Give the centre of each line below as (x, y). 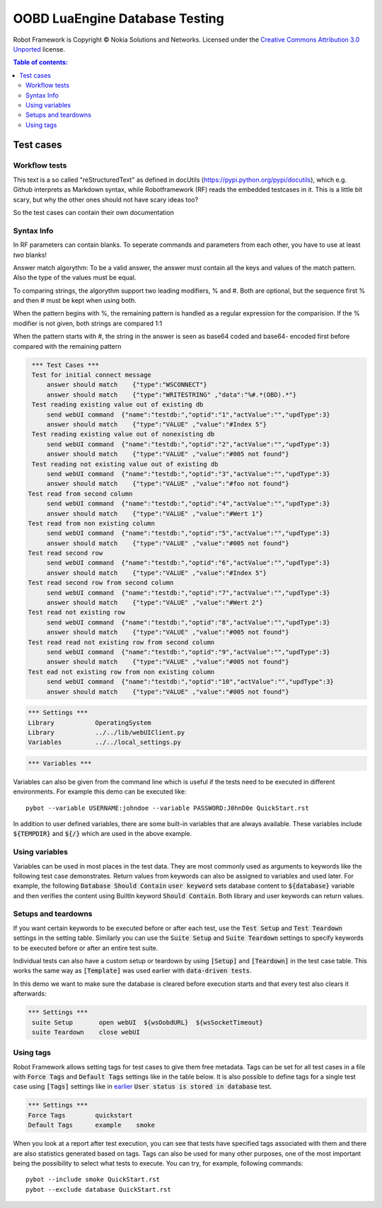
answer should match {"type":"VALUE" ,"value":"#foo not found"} (168, 484)
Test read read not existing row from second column (121, 642)
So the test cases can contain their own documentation (94, 213)
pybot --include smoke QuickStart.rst (93, 1180)
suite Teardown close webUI (86, 1032)
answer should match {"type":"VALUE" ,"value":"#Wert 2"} (155, 603)
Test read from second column (80, 494)
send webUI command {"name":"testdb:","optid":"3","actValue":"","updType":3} (188, 474)
